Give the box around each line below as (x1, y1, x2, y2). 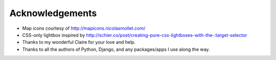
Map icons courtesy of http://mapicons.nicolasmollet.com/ (22, 25, 146, 31)
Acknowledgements (9, 8, 97, 19)
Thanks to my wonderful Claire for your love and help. (22, 39, 136, 45)
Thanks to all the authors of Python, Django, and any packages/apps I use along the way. (22, 46, 210, 52)
